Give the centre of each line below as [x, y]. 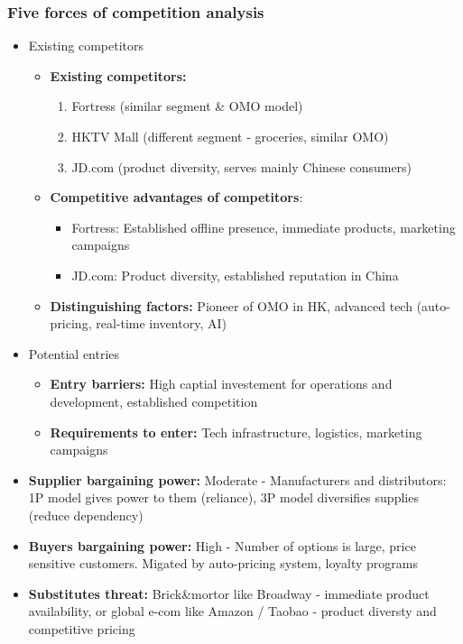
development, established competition [154, 401]
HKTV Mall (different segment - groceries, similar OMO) [230, 136]
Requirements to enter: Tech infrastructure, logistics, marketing [236, 432]
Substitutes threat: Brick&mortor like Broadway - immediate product [229, 593]
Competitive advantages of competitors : [176, 197]
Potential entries [74, 353]
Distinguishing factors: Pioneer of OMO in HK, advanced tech [231, 305]
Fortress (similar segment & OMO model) [187, 106]
